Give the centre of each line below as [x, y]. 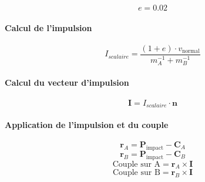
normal [191, 51]
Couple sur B [137, 173]
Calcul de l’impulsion [48, 27]
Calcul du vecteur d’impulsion [67, 82]
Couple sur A [137, 164]
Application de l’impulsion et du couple [87, 124]
